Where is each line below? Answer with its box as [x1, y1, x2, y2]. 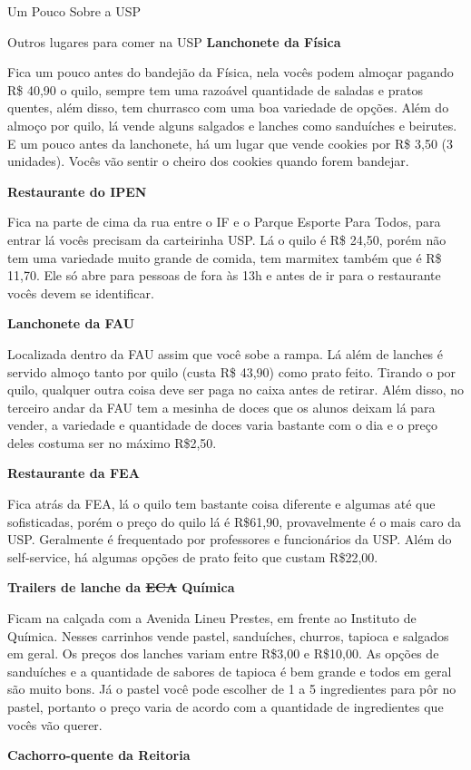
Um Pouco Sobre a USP [7, 2, 142, 20]
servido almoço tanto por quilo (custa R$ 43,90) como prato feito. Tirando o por [7, 362, 456, 381]
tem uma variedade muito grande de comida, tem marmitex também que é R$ [7, 248, 442, 267]
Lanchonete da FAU [7, 314, 135, 333]
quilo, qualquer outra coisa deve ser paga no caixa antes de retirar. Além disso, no [7, 380, 465, 399]
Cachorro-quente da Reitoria [7, 746, 191, 765]
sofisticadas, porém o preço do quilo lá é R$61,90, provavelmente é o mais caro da [7, 512, 461, 531]
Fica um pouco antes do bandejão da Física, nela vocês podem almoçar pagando [7, 63, 454, 82]
